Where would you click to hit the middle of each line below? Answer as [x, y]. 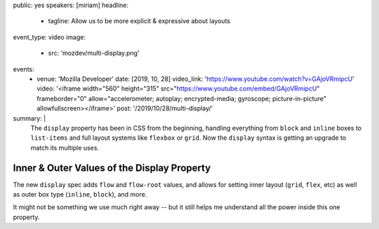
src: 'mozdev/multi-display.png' [94, 53]
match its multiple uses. [65, 148]
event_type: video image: [49, 37]
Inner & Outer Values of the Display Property [112, 168]
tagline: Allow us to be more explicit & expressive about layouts [139, 21]
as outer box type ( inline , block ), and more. [80, 194]
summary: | [29, 118]
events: [24, 69]
